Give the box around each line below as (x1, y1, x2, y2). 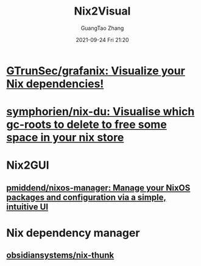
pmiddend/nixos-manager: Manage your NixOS (6, 183, 191, 193)
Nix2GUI (6, 158, 50, 172)
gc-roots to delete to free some (6, 117, 167, 131)
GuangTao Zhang (80, 24, 124, 32)
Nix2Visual (74, 4, 131, 18)
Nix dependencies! (6, 77, 104, 91)
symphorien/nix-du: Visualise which (6, 105, 195, 119)
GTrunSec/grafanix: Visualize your (6, 64, 186, 77)
